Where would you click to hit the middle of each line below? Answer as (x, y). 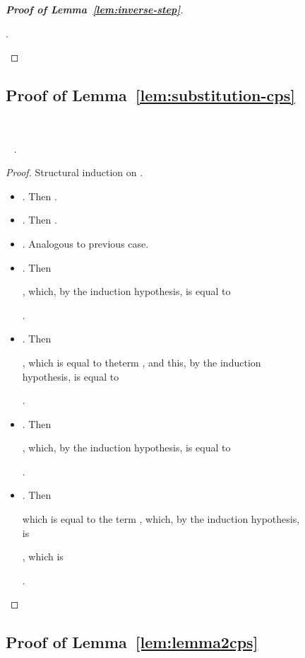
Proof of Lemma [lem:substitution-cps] (150, 95)
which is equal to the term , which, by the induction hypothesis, (161, 519)
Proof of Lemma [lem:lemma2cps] (132, 642)
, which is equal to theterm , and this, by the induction (142, 362)
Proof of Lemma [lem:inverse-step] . (95, 9)
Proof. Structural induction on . (74, 172)
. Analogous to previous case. (85, 243)
